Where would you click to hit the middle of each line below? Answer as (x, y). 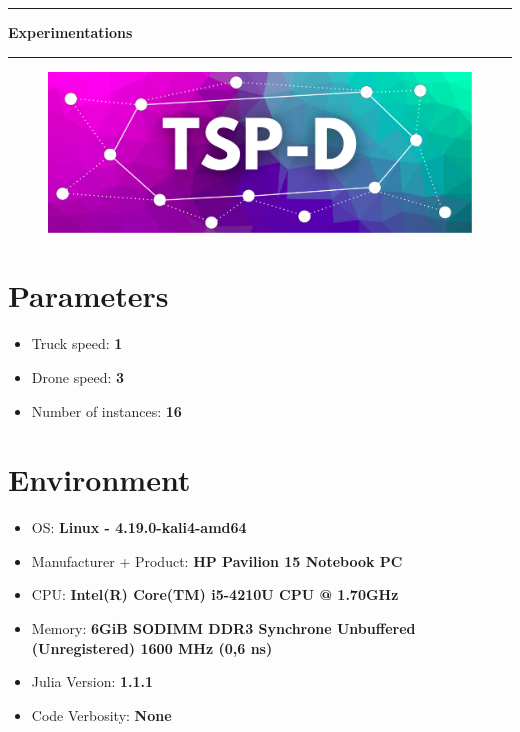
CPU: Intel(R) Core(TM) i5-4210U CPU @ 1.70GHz (215, 594)
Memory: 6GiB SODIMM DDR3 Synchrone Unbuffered (223, 628)
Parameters (88, 295)
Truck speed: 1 (77, 343)
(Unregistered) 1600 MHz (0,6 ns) (152, 647)
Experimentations (70, 32)
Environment (99, 479)
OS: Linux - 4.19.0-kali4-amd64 (139, 527)
